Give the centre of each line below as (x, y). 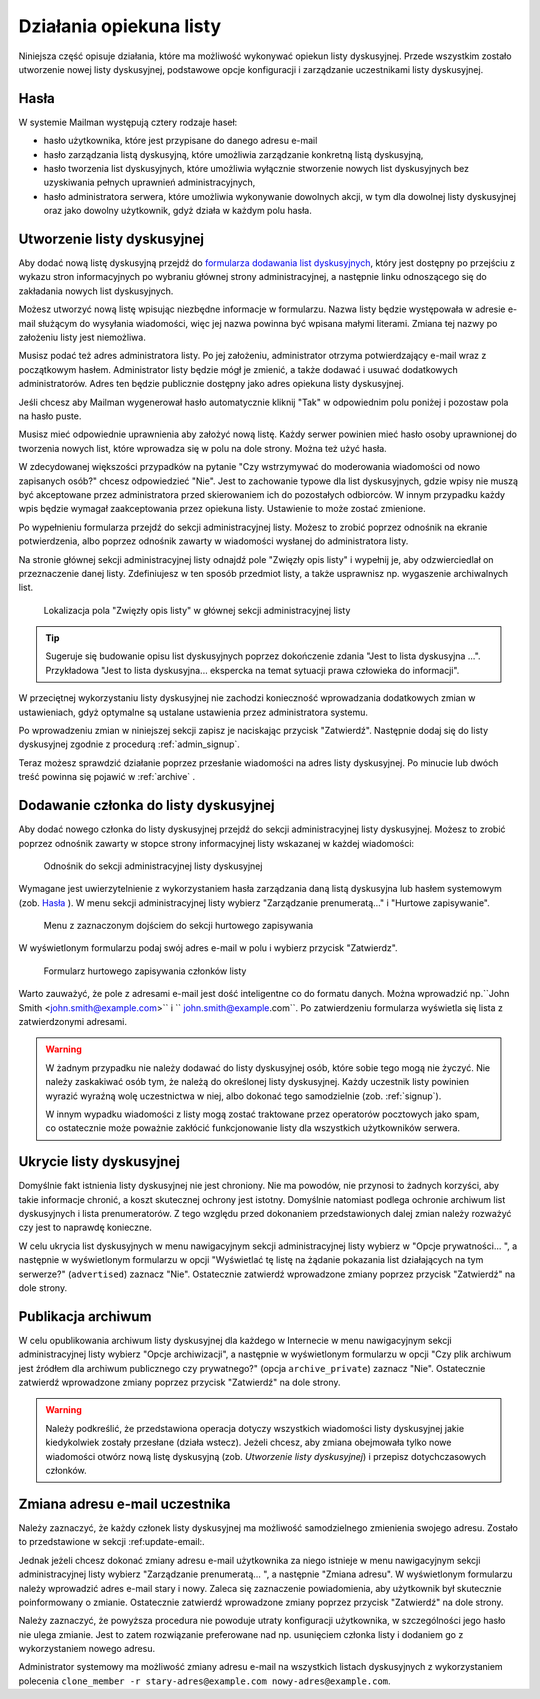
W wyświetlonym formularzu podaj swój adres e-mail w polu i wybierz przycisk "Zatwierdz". (208, 948)
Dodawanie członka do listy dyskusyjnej (146, 805)
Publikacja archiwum (85, 1316)
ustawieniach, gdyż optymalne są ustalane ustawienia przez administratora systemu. (193, 712)
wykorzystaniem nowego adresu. (86, 1649)
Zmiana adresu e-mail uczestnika (124, 1503)
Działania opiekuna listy (120, 26)
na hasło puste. (50, 416)
